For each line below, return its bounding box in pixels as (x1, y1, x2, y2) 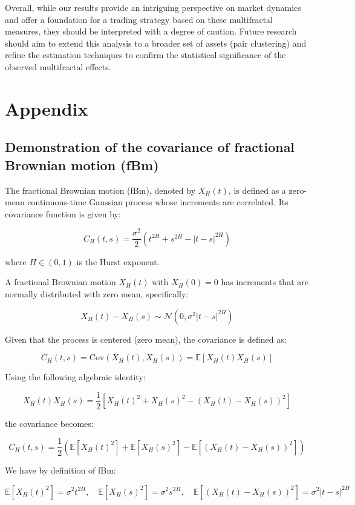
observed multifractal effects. (5, 60, 111, 73)
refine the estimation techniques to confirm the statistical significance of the (5, 48, 286, 61)
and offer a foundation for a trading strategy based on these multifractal (5, 13, 273, 25)
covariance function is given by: (5, 207, 121, 220)
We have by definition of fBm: (5, 463, 116, 476)
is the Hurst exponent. (76, 255, 160, 268)
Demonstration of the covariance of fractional (5, 137, 295, 156)
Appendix (5, 96, 88, 120)
